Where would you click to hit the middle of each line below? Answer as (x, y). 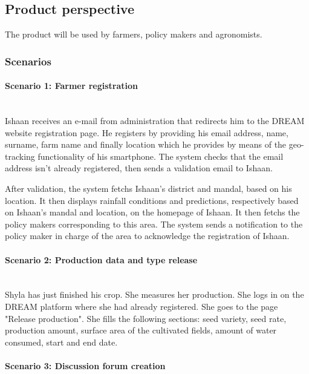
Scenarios (28, 61)
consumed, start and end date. (61, 342)
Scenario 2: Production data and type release (101, 259)
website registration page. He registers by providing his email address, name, (147, 132)
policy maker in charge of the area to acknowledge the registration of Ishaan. (147, 236)
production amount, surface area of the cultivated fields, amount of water (141, 330)
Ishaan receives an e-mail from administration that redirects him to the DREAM (155, 121)
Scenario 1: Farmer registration (72, 86)
